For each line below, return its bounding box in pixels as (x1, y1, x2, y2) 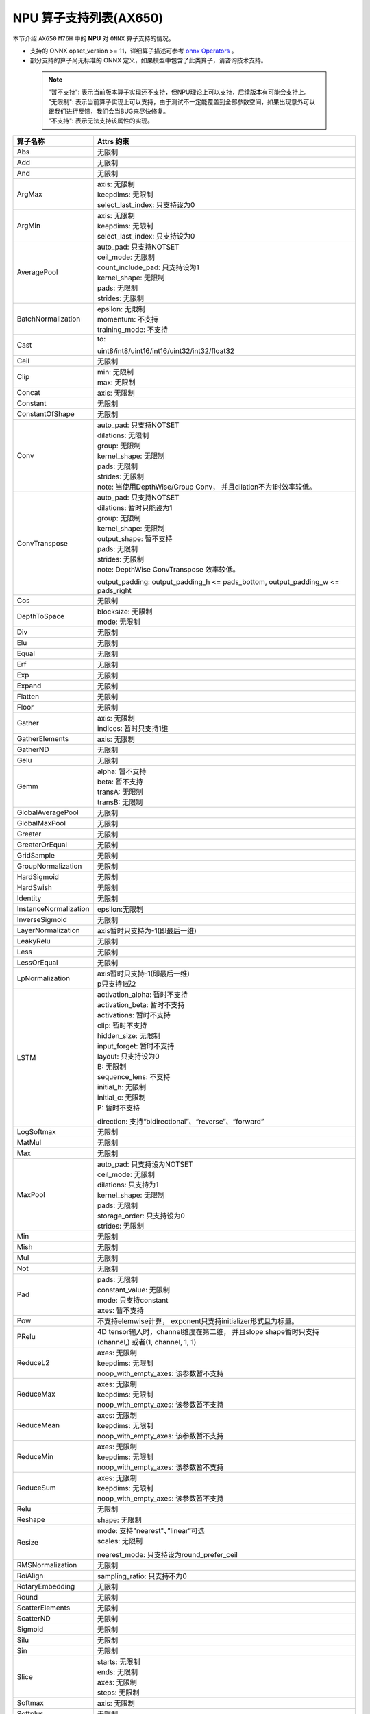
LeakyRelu (16, 936, 51, 945)
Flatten (16, 691, 40, 701)
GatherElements (16, 734, 69, 743)
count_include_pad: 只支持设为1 (97, 263, 200, 272)
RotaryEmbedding (16, 1581, 75, 1591)
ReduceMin (16, 1451, 54, 1461)
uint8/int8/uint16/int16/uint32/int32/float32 (97, 346, 234, 356)
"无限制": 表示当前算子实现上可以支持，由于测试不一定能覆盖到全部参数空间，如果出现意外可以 (48, 97, 316, 106)
